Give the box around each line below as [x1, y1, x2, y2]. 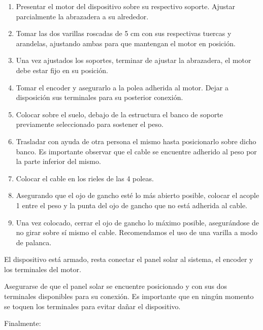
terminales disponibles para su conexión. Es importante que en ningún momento [4, 291, 254, 302]
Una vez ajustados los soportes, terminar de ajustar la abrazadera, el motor [16, 55, 251, 65]
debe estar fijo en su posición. [16, 64, 108, 75]
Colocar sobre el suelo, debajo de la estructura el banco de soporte [16, 109, 223, 119]
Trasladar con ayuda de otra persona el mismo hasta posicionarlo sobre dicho [16, 136, 256, 146]
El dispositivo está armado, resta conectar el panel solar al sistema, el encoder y [4, 254, 253, 265]
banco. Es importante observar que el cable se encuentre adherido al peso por [16, 146, 257, 156]
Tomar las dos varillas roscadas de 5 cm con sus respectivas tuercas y [16, 28, 232, 39]
